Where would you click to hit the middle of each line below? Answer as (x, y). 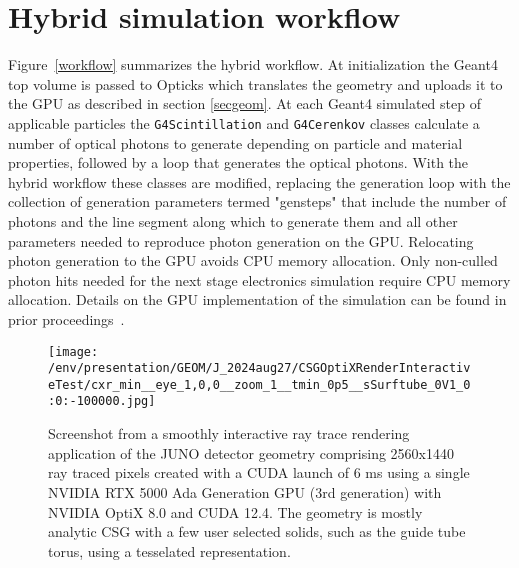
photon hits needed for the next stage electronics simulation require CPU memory (259, 279)
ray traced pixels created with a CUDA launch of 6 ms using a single (259, 472)
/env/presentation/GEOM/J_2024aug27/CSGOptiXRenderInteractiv (259, 368)
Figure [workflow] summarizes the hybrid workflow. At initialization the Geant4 (253, 64)
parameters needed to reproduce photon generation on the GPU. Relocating (241, 240)
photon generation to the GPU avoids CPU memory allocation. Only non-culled (253, 260)
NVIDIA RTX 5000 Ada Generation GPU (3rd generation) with (245, 491)
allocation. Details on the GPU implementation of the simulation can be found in (257, 299)
